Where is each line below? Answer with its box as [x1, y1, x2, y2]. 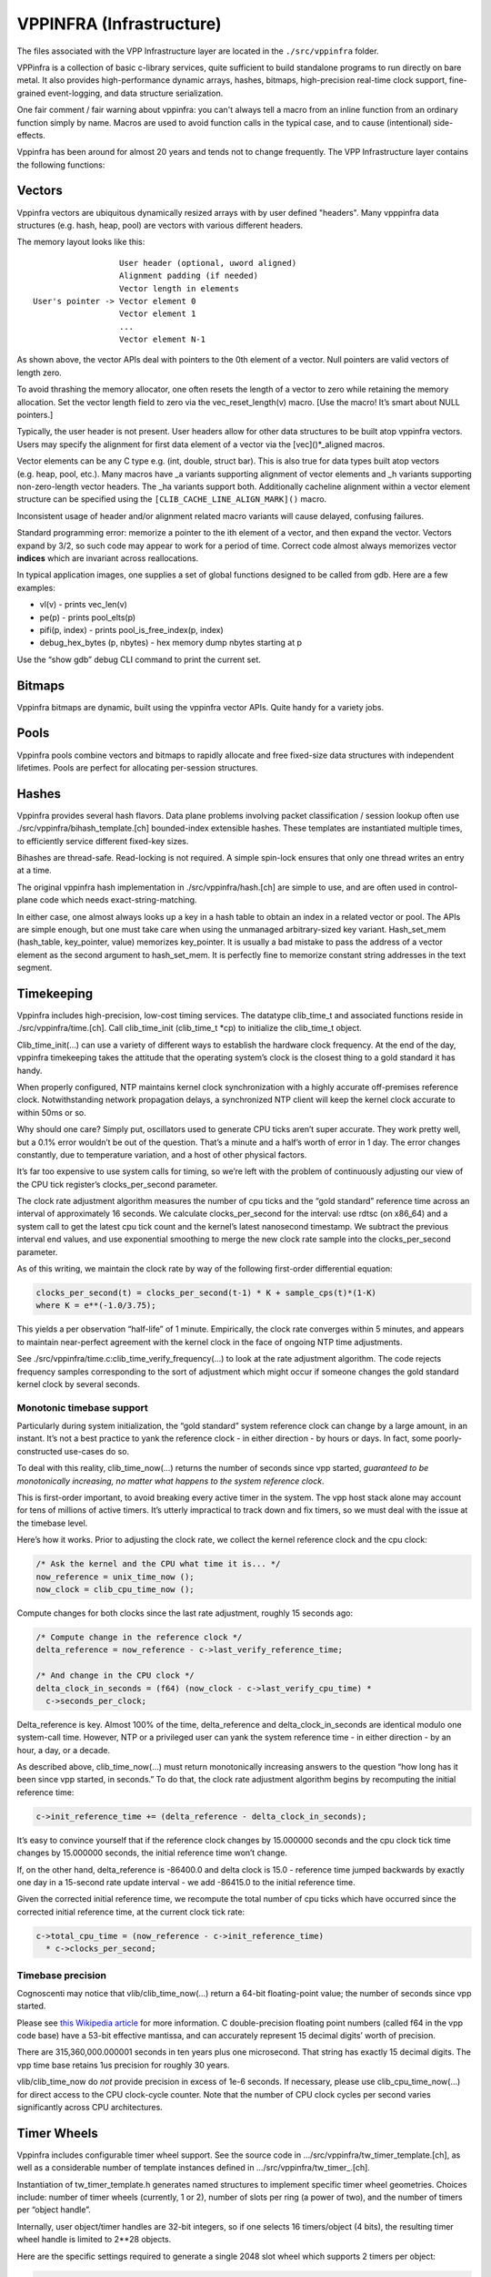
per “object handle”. [16, 2204, 91, 2215]
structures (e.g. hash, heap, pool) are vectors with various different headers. [16, 220, 304, 230]
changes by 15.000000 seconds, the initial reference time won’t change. [16, 1847, 288, 1858]
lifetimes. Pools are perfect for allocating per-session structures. [16, 761, 258, 773]
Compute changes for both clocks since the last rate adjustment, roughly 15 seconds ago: [16, 1608, 354, 1618]
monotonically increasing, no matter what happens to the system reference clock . [16, 1475, 325, 1486]
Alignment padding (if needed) [118, 271, 259, 281]
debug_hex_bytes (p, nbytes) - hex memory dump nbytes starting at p [39, 638, 303, 648]
